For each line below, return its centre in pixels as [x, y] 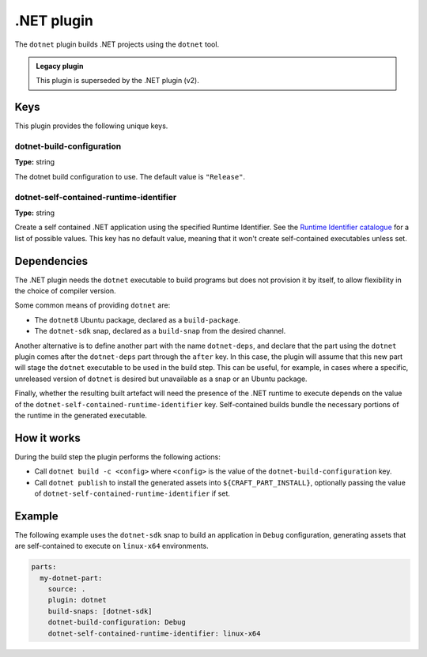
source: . [67, 589]
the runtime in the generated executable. [81, 415]
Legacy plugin [60, 66]
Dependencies [51, 261]
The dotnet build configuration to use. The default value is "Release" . [130, 176]
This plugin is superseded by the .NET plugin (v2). [117, 81]
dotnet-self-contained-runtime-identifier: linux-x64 [154, 633]
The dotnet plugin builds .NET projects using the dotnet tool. [117, 44]
